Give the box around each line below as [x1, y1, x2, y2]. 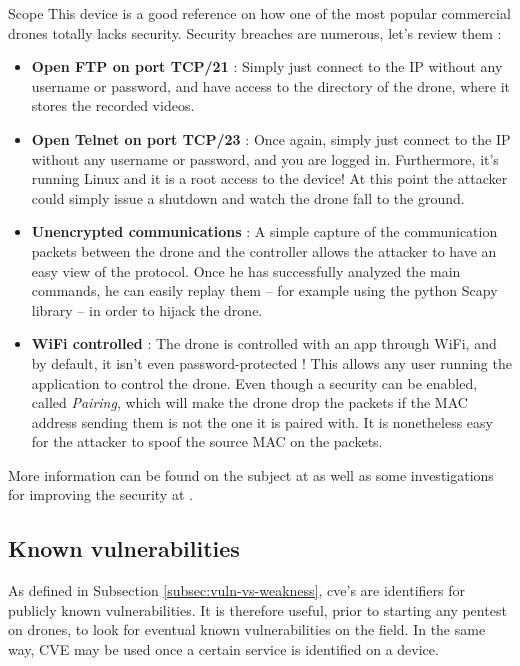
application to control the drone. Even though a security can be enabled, [31, 372, 478, 393]
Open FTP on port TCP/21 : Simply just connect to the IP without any [31, 56, 503, 77]
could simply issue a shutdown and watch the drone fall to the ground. [31, 187, 465, 208]
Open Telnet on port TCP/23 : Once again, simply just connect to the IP [31, 128, 511, 149]
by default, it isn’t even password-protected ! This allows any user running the [31, 352, 512, 373]
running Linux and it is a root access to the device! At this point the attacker [31, 168, 508, 189]
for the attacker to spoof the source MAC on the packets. [31, 431, 383, 452]
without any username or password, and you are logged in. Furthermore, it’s [31, 148, 499, 169]
